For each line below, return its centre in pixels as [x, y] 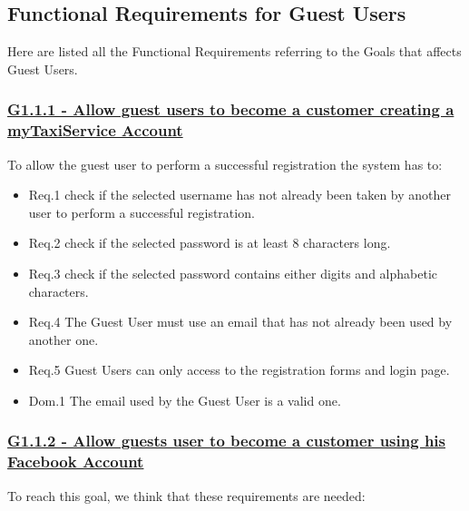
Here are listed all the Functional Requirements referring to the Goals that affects [234, 51]
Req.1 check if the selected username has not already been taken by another [240, 195]
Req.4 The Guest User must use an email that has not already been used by [240, 322]
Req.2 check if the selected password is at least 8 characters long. [210, 243]
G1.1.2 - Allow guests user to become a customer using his [226, 441]
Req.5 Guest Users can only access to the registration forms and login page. [239, 370]
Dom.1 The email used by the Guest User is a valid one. [185, 400]
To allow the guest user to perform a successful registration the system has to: [225, 164]
